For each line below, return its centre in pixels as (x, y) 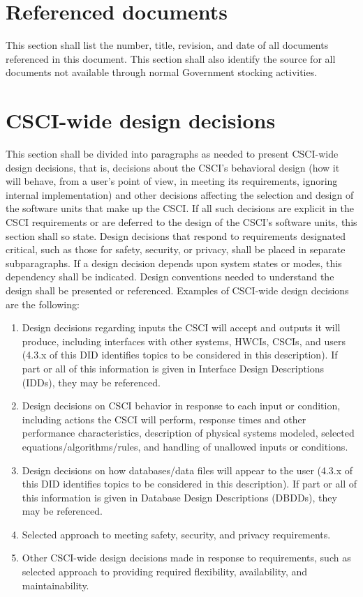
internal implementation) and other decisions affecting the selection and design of (180, 194)
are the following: (43, 304)
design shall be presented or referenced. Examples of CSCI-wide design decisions (177, 290)
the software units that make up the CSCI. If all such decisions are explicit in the (180, 208)
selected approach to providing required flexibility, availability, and (165, 572)
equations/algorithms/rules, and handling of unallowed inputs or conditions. (185, 446)
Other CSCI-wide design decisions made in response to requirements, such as (186, 558)
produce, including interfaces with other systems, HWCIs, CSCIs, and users (184, 341)
